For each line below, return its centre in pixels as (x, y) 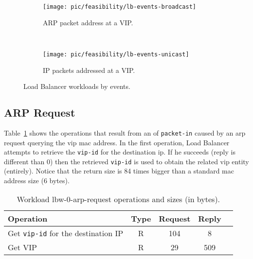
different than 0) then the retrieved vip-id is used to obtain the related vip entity (126, 161)
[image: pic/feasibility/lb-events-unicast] (116, 54)
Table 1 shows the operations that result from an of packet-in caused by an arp (125, 132)
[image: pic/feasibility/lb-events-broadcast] (119, 7)
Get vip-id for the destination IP (66, 233)
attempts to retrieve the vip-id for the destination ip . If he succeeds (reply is (120, 152)
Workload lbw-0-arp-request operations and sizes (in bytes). (118, 199)
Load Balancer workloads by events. (77, 86)
